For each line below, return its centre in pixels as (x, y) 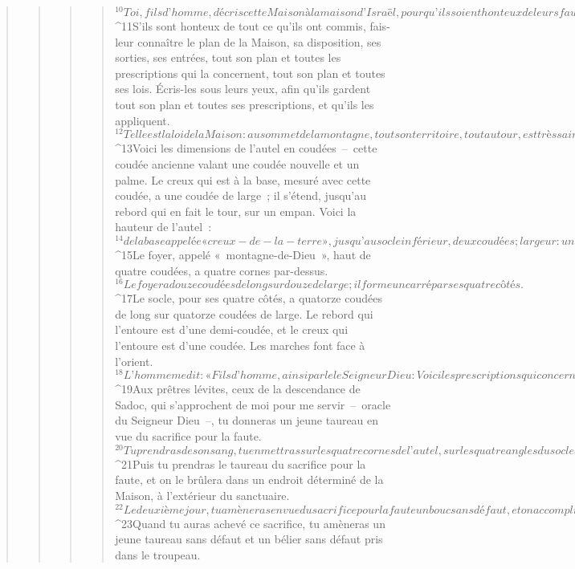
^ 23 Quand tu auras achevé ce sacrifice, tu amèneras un (250, 523)
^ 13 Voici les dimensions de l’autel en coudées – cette (246, 148)
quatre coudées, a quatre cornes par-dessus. (222, 270)
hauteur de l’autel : (163, 227)
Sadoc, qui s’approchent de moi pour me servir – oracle (253, 404)
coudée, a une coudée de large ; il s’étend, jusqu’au (241, 195)
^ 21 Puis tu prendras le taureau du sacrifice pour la (241, 463)
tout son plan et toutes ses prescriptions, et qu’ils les (245, 105)
